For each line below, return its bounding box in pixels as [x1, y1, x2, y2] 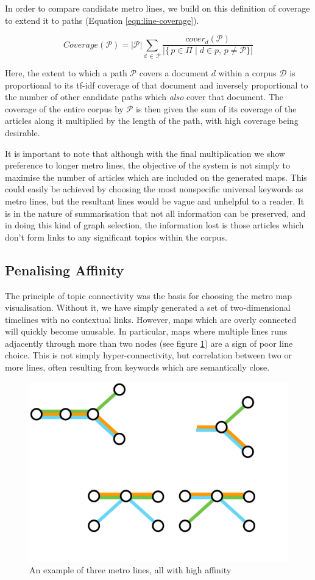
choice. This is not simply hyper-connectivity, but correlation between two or [5, 349, 292, 361]
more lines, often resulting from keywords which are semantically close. [5, 361, 270, 374]
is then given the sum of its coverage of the [136, 102, 297, 115]
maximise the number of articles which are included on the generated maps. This [5, 170, 307, 183]
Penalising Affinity [5, 260, 124, 279]
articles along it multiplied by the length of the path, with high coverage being [5, 114, 299, 127]
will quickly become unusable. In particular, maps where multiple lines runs [5, 325, 288, 338]
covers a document [139, 66, 208, 79]
